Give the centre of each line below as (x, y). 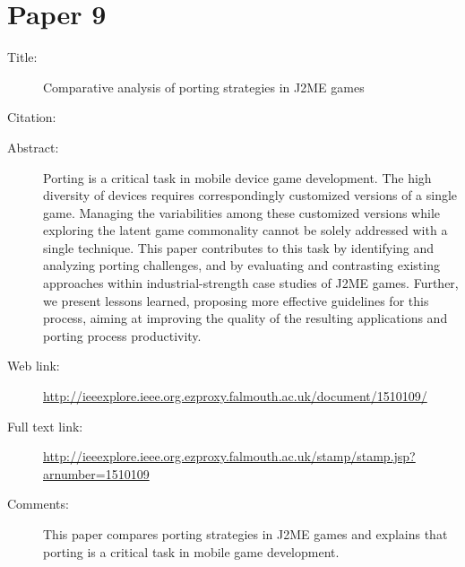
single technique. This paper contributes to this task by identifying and (239, 247)
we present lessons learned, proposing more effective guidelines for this (236, 300)
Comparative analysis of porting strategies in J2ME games (204, 87)
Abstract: (33, 147)
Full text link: (45, 426)
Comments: (38, 504)
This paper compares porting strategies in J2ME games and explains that (245, 534)
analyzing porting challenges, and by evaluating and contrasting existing (241, 265)
